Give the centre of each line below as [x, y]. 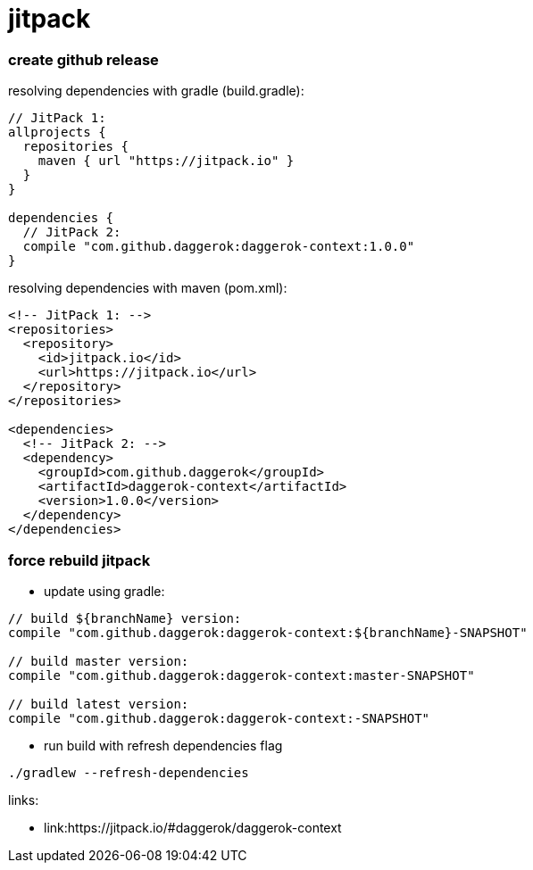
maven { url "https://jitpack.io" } [166, 161]
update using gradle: [104, 591]
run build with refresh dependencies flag [163, 745]
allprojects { [57, 133]
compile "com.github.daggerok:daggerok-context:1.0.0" [219, 247]
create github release [83, 59]
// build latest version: [99, 704]
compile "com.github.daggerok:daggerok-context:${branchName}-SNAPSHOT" [268, 632]
